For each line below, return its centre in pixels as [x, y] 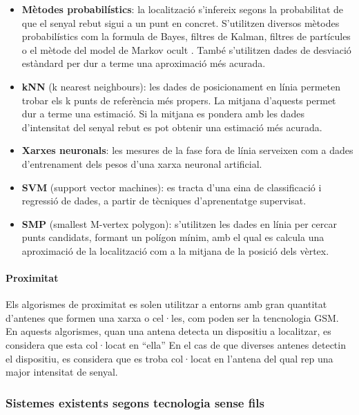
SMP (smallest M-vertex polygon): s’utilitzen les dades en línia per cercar [179, 223]
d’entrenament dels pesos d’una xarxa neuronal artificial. [142, 163]
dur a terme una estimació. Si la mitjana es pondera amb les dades [163, 114]
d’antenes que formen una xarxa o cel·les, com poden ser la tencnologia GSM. [172, 317]
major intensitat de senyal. [62, 372]
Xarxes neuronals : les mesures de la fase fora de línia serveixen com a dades [187, 150]
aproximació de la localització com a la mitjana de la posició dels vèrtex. [175, 250]
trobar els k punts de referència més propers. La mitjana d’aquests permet [179, 100]
